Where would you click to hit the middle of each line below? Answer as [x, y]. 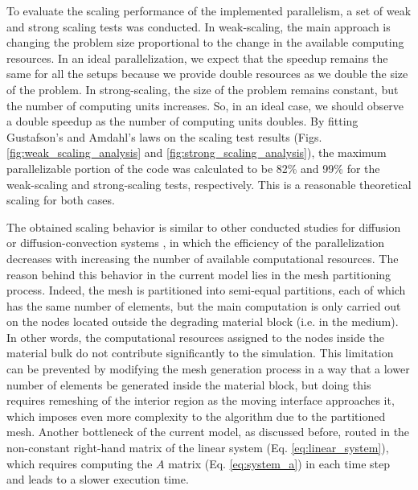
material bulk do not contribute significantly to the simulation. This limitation [200, 353]
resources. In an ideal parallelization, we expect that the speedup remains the [197, 58]
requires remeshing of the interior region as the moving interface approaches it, [201, 400]
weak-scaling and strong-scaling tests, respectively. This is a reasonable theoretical [209, 184]
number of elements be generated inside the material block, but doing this [189, 384]
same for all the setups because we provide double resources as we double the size [207, 74]
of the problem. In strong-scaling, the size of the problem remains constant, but [203, 89]
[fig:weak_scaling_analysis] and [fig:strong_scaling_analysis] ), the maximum [197, 152]
